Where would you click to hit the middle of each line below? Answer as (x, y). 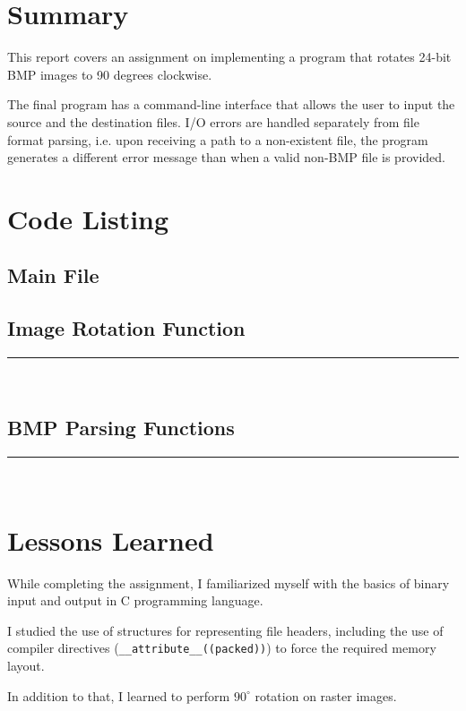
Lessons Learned (111, 540)
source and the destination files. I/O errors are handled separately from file (213, 121)
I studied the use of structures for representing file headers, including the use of (225, 630)
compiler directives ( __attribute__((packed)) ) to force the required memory (222, 648)
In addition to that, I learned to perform (119, 695)
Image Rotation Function (126, 328)
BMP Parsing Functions (121, 428)
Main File (53, 275)
